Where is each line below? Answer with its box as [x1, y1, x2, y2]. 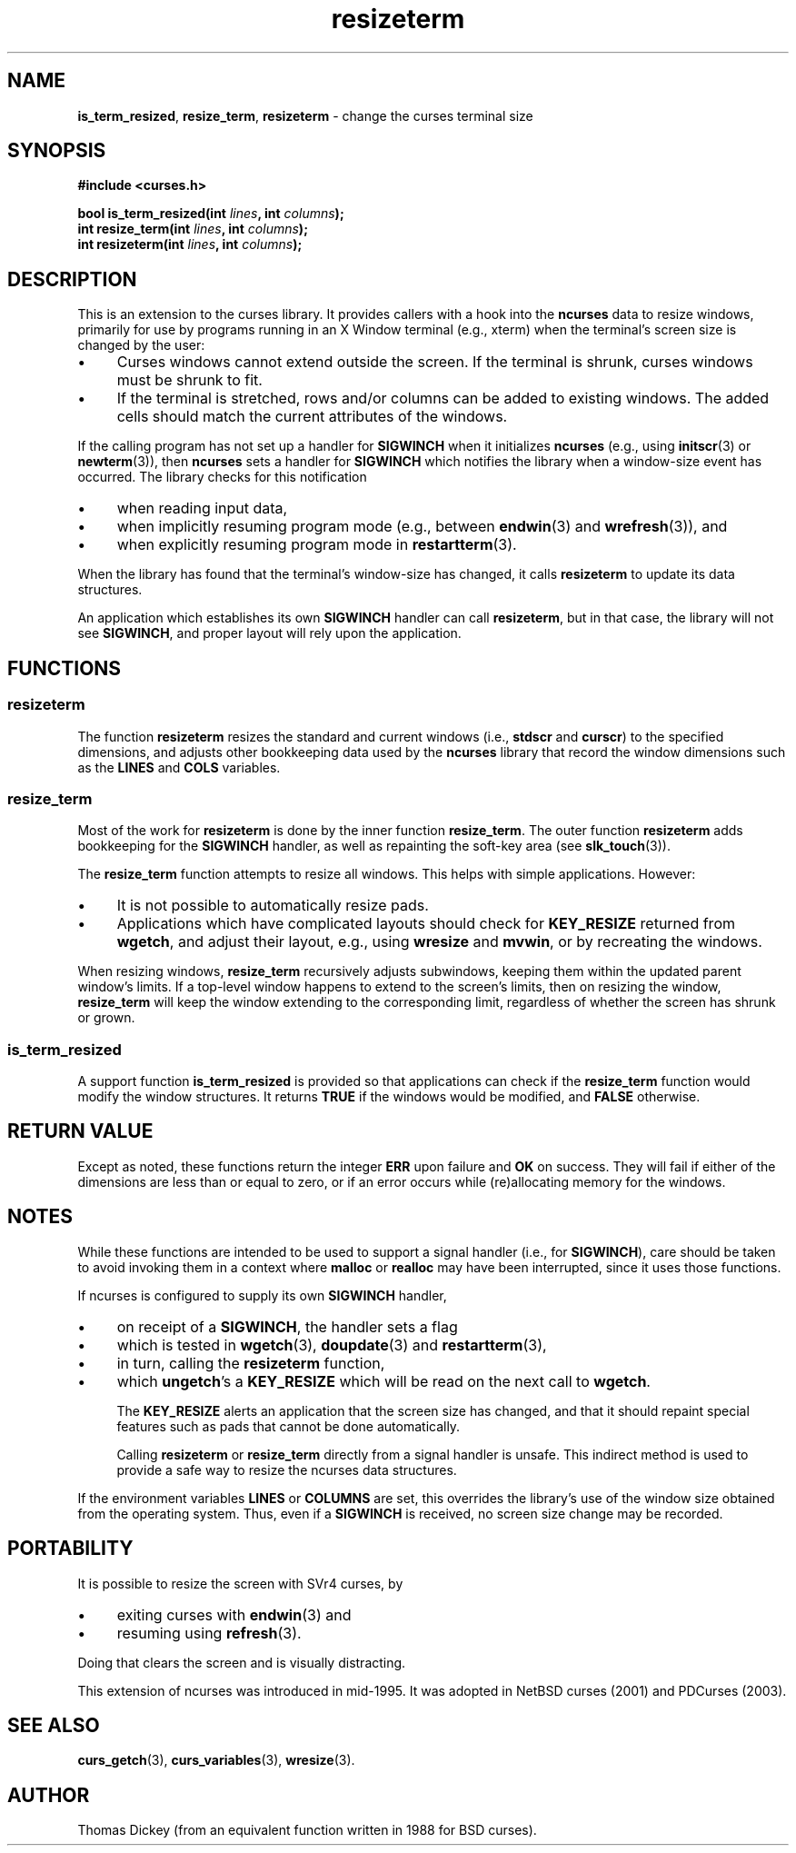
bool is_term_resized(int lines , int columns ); [77, 205, 344, 222]
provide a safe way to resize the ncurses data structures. [116, 1461, 457, 1478]
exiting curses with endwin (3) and [116, 1605, 352, 1624]
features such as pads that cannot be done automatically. [116, 1418, 461, 1434]
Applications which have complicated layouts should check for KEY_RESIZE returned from [116, 914, 735, 933]
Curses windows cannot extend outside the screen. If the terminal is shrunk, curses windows [116, 353, 753, 372]
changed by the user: [77, 337, 205, 354]
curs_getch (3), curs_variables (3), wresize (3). [77, 1752, 355, 1768]
